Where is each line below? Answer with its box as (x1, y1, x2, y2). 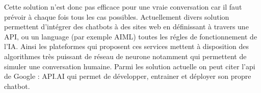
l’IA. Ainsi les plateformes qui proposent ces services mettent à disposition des (4, 41, 249, 52)
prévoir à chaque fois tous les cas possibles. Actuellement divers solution (4, 11, 229, 22)
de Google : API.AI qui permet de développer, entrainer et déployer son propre (4, 71, 251, 81)
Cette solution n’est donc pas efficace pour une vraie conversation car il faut (4, 2, 242, 12)
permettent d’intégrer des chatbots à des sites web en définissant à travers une (4, 21, 249, 32)
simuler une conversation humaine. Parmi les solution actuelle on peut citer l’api (4, 61, 255, 71)
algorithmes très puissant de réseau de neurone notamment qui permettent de (4, 51, 247, 61)
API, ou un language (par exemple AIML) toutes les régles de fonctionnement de (4, 31, 257, 41)
